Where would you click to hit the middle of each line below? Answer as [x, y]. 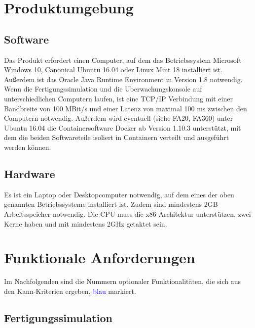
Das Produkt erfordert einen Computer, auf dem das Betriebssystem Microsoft [123, 60]
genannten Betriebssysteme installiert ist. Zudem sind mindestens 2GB [111, 204]
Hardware [30, 173]
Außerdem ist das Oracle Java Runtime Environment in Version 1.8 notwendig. [123, 79]
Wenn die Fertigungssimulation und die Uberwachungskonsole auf [103, 89]
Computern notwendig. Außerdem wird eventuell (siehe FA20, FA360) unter [119, 118]
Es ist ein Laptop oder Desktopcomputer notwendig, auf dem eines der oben [119, 194]
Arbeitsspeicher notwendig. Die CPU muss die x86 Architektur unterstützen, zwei [127, 213]
